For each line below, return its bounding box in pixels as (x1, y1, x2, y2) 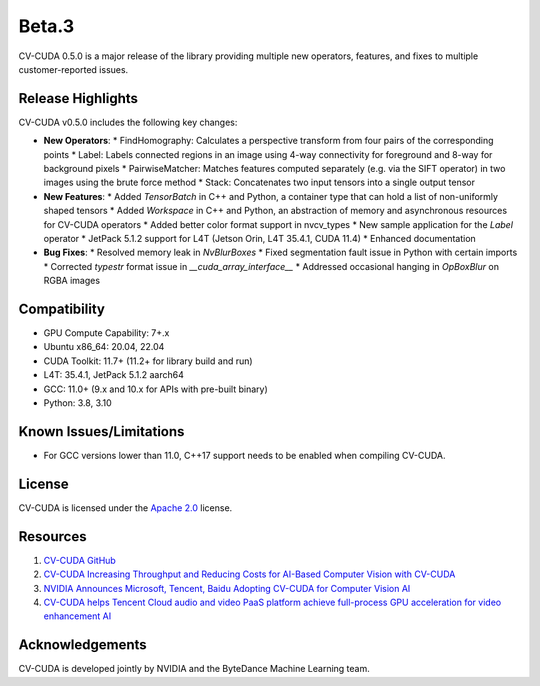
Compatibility (18, 300, 105, 317)
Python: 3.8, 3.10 (43, 397, 112, 409)
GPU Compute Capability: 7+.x (43, 327, 170, 339)
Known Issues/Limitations (18, 423, 185, 440)
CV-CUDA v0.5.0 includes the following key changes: (18, 116, 238, 128)
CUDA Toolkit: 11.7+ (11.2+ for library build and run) (43, 355, 254, 367)
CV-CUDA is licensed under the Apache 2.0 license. (18, 501, 233, 514)
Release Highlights (18, 90, 139, 107)
